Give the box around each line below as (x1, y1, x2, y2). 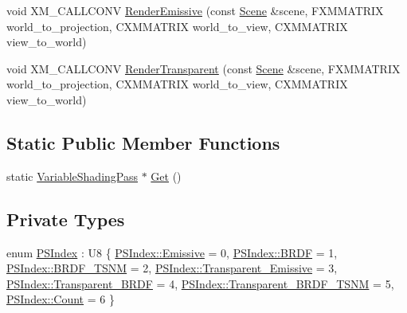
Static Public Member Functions (6, 130, 280, 155)
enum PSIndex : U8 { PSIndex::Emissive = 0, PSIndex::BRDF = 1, (6, 244, 338, 260)
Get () (151, 167, 182, 184)
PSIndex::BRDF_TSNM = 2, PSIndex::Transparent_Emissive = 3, (6, 260, 338, 276)
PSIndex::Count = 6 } (6, 291, 115, 307)
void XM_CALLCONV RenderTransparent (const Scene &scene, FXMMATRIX (6, 60, 401, 76)
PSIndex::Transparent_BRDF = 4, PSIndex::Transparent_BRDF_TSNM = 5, (6, 275, 394, 291)
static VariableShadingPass (6, 167, 138, 184)
